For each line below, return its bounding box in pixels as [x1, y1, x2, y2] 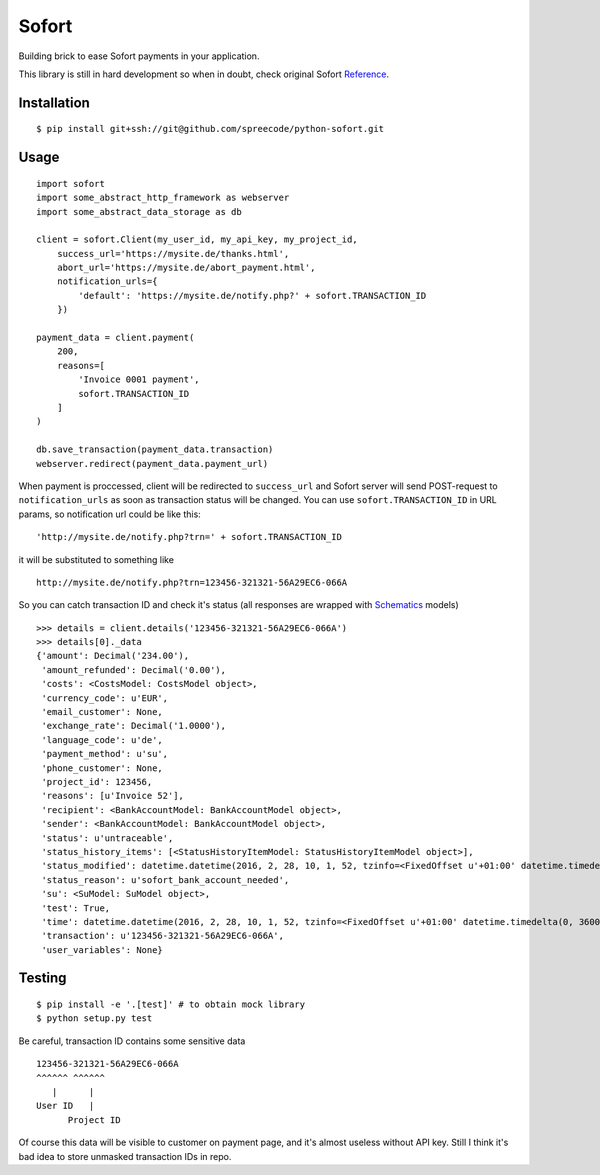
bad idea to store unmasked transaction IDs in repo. [18, 1150, 232, 1162]
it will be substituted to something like [18, 553, 175, 565]
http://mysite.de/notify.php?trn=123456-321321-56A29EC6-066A [36, 576, 348, 588]
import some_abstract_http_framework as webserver [36, 192, 290, 204]
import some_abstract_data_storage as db [36, 206, 242, 217]
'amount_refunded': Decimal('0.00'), [41, 664, 227, 675]
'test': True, [41, 902, 111, 914]
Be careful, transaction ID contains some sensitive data [18, 1035, 246, 1047]
